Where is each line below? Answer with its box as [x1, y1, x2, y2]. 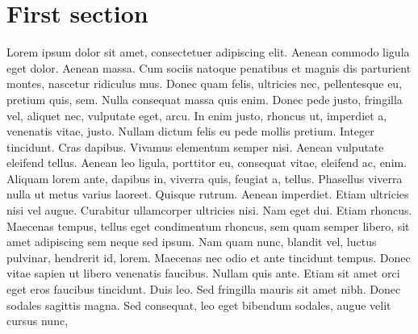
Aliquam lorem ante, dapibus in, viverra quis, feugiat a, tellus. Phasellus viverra [6, 169, 403, 186]
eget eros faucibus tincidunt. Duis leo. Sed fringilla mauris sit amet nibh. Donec [6, 281, 401, 298]
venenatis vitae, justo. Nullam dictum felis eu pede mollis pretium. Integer [6, 123, 374, 140]
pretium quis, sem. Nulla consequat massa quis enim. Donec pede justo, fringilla [6, 90, 403, 107]
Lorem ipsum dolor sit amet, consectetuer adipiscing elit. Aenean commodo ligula [6, 44, 410, 61]
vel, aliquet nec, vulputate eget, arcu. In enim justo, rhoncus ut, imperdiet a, [6, 106, 387, 123]
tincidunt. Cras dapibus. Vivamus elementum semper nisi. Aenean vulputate [6, 138, 384, 155]
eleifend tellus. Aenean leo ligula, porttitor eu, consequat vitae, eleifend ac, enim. [6, 154, 408, 171]
